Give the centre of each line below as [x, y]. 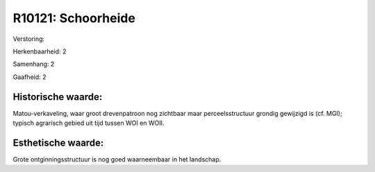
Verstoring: [29, 39]
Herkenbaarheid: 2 [40, 51]
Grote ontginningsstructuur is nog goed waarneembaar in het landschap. [117, 159]
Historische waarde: [58, 97]
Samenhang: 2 [34, 64]
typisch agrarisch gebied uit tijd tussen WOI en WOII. [89, 123]
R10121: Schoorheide [74, 18]
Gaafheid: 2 [30, 77]
